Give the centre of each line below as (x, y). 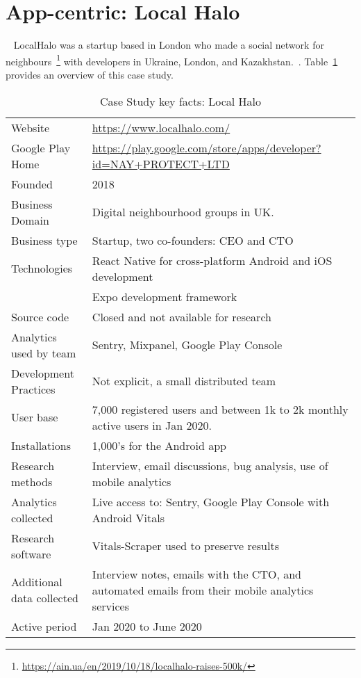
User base (35, 417)
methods (32, 481)
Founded (32, 184)
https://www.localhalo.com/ (161, 127)
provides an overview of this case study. (90, 74)
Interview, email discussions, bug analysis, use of (210, 465)
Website (31, 127)
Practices (33, 389)
